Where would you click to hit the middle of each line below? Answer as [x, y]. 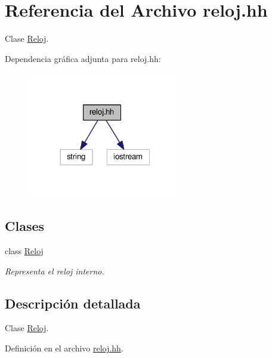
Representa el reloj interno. [55, 271]
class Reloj [24, 251]
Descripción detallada [73, 303]
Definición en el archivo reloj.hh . [64, 348]
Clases [25, 226]
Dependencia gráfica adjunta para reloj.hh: [83, 58]
